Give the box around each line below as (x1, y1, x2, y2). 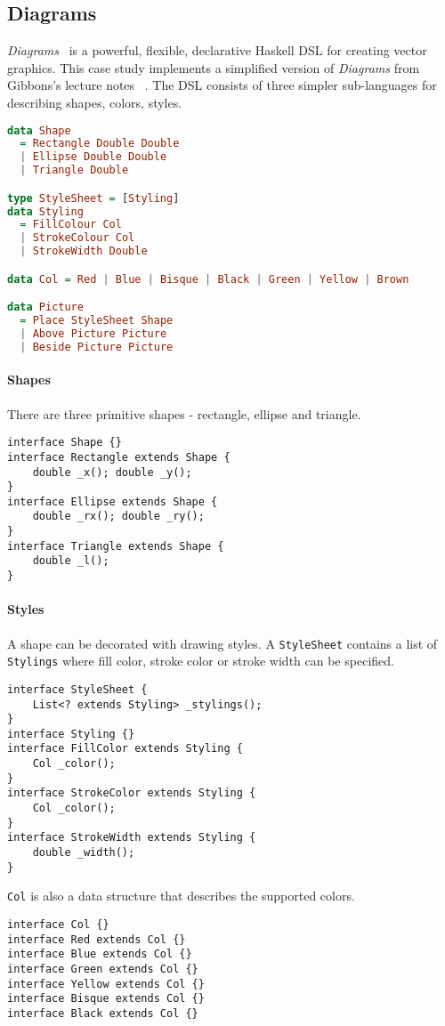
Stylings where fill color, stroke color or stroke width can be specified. (7, 651, 394, 670)
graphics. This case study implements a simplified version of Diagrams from (7, 58, 420, 77)
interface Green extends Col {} (7, 963, 198, 976)
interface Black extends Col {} (7, 1006, 198, 1020)
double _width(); (32, 846, 135, 860)
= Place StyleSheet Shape (20, 314, 174, 327)
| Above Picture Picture (20, 327, 167, 341)
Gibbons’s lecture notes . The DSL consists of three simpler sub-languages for (7, 76, 437, 94)
